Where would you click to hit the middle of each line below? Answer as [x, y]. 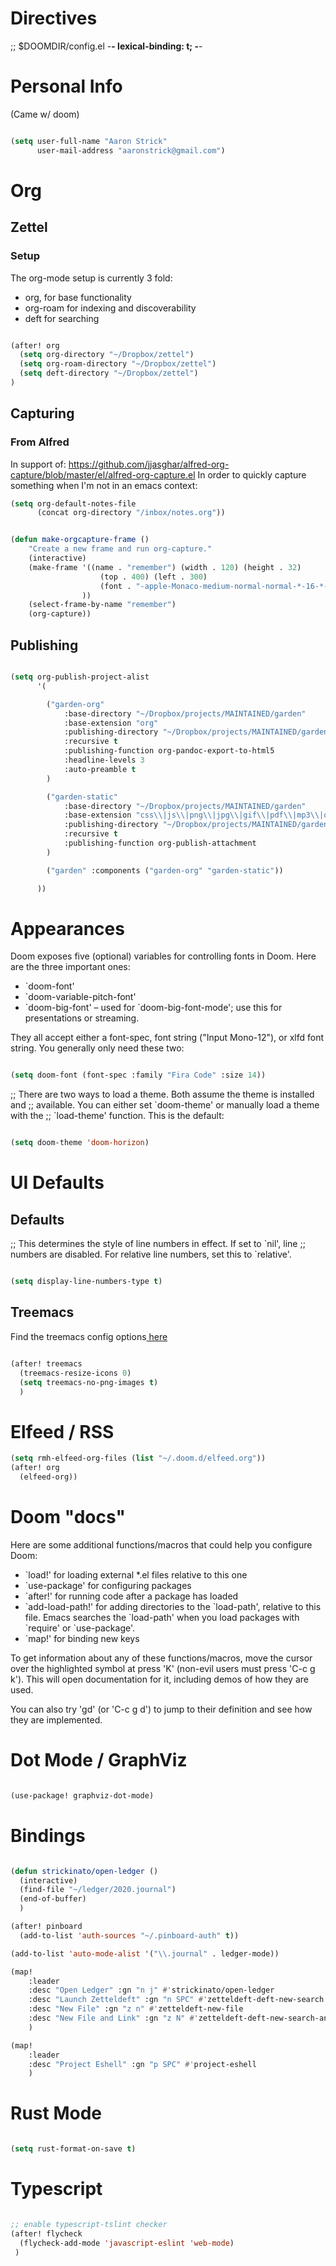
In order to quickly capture [252, 474]
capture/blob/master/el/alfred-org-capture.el [103, 474]
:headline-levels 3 [104, 760]
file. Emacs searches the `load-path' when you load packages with [162, 1617]
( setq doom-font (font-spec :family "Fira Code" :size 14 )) [138, 1075]
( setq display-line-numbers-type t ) [86, 1282]
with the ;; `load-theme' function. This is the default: [117, 1116]
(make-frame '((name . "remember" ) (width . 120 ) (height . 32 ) [165, 567]
